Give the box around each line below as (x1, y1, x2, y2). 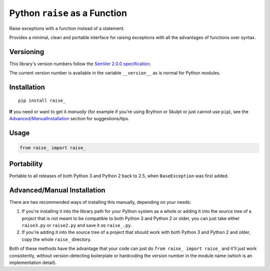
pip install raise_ (18, 98, 66, 103)
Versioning (9, 48, 44, 56)
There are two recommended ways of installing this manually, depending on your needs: (9, 199, 191, 205)
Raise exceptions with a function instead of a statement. (9, 25, 125, 31)
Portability (9, 159, 43, 168)
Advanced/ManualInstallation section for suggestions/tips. (9, 116, 129, 122)
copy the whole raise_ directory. (21, 236, 92, 242)
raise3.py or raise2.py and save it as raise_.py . (21, 222, 132, 228)
